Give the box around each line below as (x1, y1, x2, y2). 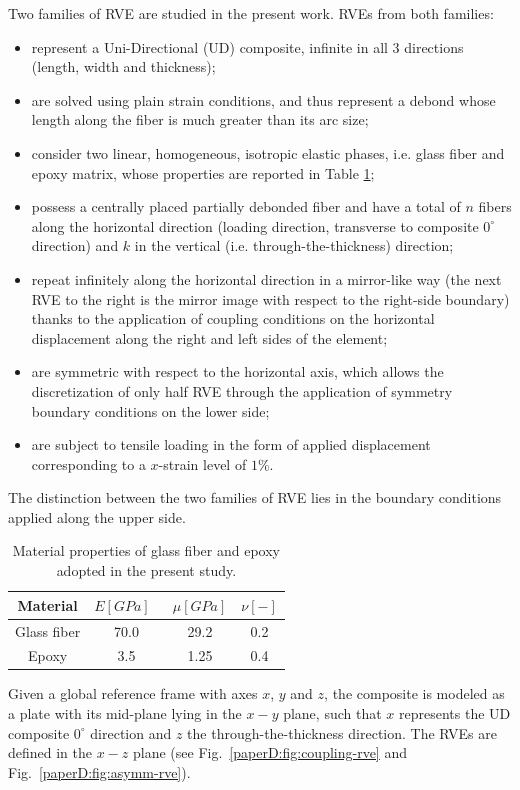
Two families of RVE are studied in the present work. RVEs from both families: (8, 3, 494, 23)
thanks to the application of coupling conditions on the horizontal (31, 308, 435, 329)
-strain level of (158, 453, 247, 474)
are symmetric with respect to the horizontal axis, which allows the (31, 361, 444, 382)
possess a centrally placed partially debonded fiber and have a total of (31, 196, 461, 217)
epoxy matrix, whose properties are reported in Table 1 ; (31, 162, 375, 183)
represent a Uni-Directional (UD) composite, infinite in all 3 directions (31, 36, 464, 57)
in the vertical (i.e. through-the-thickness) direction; (134, 235, 454, 256)
